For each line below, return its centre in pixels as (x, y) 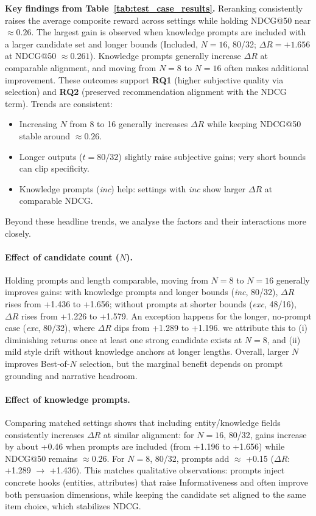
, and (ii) (284, 339)
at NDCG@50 (31, 56)
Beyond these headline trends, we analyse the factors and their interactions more (156, 221)
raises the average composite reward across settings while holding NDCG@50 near (158, 20)
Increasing (38, 124)
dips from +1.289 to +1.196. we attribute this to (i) (211, 328)
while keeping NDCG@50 (254, 124)
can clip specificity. (54, 168)
